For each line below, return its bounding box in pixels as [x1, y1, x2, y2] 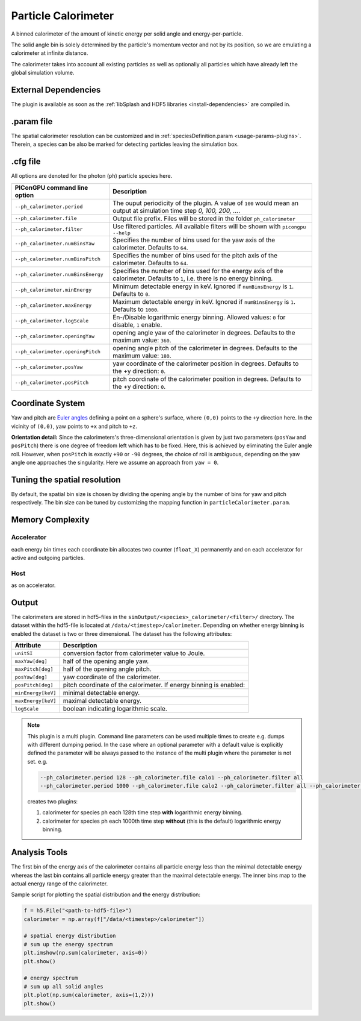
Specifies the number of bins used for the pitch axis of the [112, 251, 278, 259]
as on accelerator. [11, 582, 56, 589]
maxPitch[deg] [14, 666, 54, 672]
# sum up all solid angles [23, 983, 103, 990]
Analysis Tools [11, 847, 68, 858]
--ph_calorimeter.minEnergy [14, 287, 92, 294]
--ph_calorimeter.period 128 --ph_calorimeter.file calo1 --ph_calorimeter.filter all [40, 774, 304, 781]
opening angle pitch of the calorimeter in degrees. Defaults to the [112, 344, 298, 352]
